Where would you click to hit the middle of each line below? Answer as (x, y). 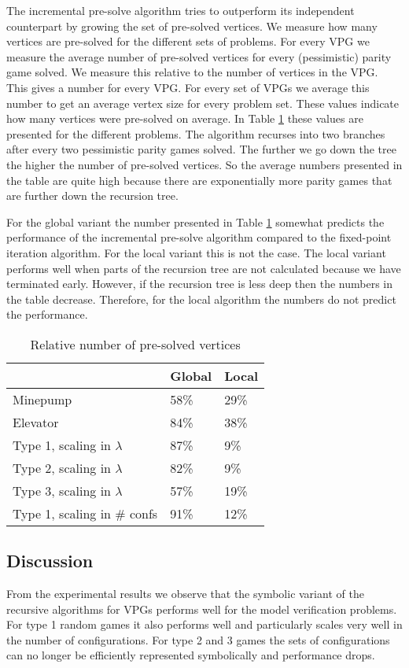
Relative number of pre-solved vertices (135, 344)
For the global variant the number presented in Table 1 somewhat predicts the (195, 221)
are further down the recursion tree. (92, 196)
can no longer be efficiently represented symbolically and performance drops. (191, 655)
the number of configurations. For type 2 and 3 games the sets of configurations (198, 639)
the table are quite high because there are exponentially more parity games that (199, 180)
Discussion (50, 561)
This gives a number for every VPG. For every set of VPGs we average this (188, 87)
